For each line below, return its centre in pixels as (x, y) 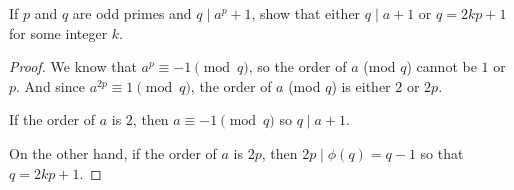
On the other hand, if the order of (113, 152)
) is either (361, 85)
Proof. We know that (73, 66)
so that (442, 152)
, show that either (306, 13)
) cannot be (441, 66)
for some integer (58, 32)
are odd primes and (132, 13)
